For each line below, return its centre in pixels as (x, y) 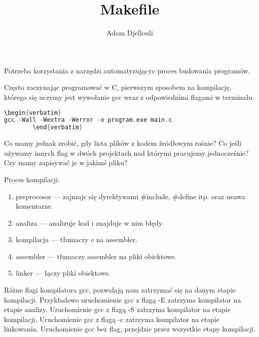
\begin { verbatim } (33, 113)
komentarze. (34, 206)
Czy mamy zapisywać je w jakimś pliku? (66, 163)
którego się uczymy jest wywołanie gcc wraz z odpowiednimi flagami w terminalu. (129, 97)
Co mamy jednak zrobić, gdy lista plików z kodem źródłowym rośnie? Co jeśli (123, 143)
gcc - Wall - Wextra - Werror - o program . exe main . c (88, 120)
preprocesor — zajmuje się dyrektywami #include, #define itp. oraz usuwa (130, 196)
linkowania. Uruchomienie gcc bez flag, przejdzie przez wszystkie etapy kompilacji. (130, 329)
